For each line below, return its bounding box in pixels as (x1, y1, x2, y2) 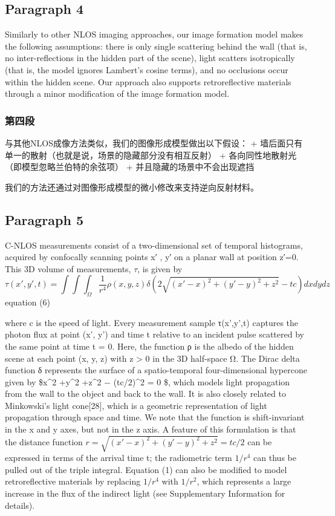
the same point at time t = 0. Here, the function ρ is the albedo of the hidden (5, 339, 294, 352)
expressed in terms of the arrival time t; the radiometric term (5, 451, 232, 464)
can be (247, 435, 272, 448)
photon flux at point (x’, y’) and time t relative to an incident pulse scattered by (5, 328, 304, 341)
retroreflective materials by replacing (5, 475, 141, 488)
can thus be (253, 451, 296, 464)
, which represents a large (197, 475, 291, 488)
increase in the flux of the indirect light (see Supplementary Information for (5, 487, 285, 499)
